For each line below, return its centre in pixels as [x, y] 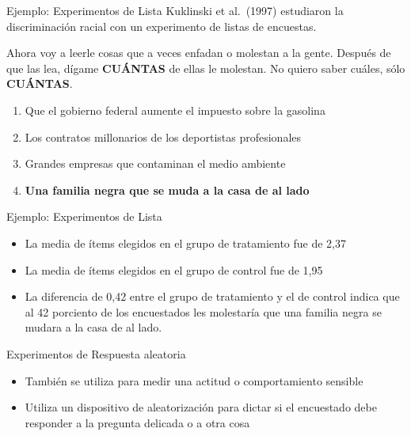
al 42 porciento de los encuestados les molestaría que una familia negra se [203, 311]
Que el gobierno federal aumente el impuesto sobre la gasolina [175, 110]
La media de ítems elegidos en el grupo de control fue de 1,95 [174, 269]
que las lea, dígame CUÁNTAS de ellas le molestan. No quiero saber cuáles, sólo [206, 68]
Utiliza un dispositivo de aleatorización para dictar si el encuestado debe [201, 407]
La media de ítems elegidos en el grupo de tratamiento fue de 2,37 [186, 243]
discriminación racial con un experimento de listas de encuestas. [162, 26]
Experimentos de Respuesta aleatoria [96, 353]
